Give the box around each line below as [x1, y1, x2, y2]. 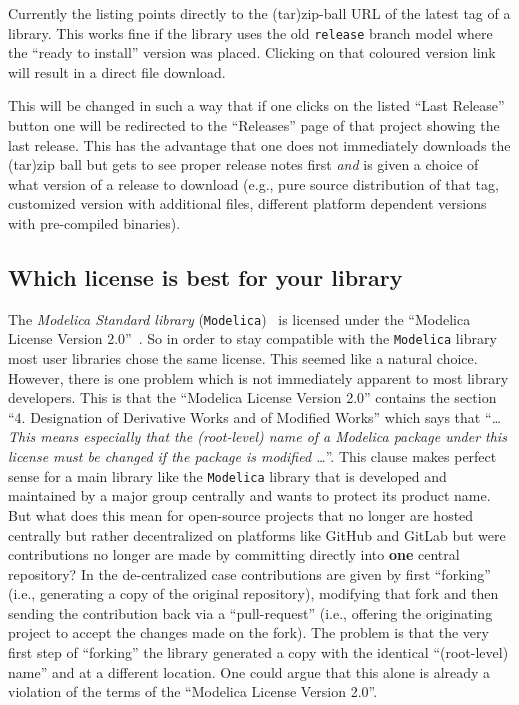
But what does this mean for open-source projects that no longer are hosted [8, 504, 474, 525]
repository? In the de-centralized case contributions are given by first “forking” [8, 563, 491, 584]
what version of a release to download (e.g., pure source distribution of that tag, [8, 173, 499, 194]
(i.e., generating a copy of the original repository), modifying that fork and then [8, 583, 499, 604]
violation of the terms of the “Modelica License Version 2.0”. [8, 681, 378, 702]
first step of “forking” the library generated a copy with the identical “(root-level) [8, 642, 509, 663]
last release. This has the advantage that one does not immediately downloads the [8, 134, 511, 155]
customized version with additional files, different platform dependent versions [8, 193, 487, 214]
